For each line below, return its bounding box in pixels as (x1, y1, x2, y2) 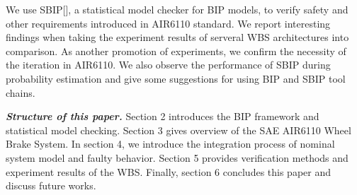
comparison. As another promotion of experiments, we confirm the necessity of (6, 43, 346, 58)
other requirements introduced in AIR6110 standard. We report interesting (6, 16, 331, 30)
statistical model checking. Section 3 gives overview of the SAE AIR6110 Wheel (6, 122, 351, 137)
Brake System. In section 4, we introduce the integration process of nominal (6, 136, 335, 151)
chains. (6, 85, 35, 100)
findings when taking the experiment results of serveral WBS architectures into (6, 30, 349, 45)
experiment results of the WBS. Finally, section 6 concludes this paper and (6, 164, 331, 179)
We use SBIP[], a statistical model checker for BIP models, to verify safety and (6, 2, 348, 16)
